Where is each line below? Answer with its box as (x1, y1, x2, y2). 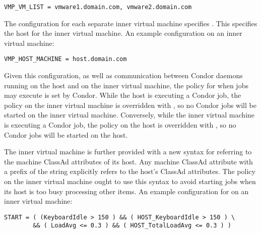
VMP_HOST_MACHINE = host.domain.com (4, 55, 127, 63)
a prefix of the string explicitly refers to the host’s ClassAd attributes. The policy (4, 166, 255, 177)
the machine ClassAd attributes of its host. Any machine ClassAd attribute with (4, 156, 253, 166)
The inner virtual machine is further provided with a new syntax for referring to (4, 146, 252, 157)
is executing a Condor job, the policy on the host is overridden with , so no (4, 120, 236, 130)
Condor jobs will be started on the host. (4, 129, 128, 140)
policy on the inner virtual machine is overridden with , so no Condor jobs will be (4, 99, 256, 110)
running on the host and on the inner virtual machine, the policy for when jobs (4, 80, 248, 90)
